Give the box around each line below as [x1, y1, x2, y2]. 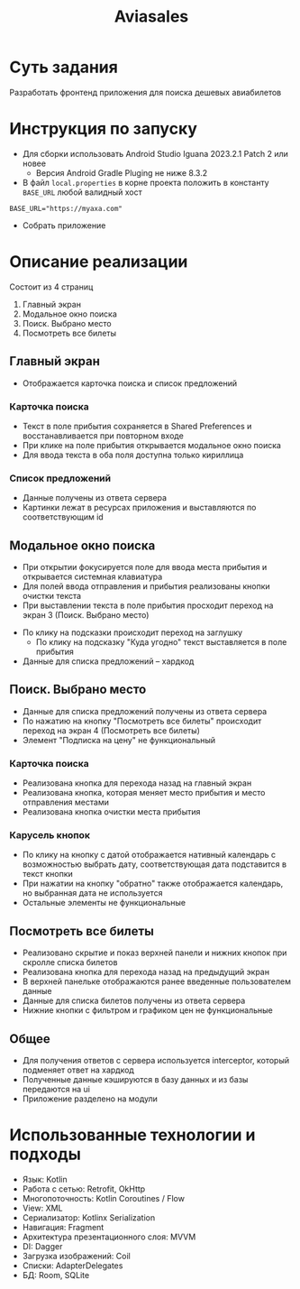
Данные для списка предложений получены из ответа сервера [22, 705, 268, 716]
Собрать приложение [22, 219, 106, 231]
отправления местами [22, 796, 110, 808]
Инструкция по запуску [9, 119, 198, 139]
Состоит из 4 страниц [9, 281, 94, 292]
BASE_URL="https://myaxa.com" [9, 204, 123, 213]
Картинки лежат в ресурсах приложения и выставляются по [22, 502, 257, 513]
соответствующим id [22, 511, 104, 522]
